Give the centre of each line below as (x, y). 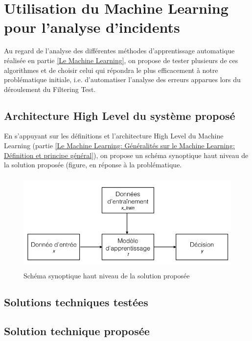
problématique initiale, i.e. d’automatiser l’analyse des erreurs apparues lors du (122, 80)
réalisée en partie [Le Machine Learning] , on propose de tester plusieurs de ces (121, 60)
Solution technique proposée (77, 331)
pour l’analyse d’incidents (92, 27)
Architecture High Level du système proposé (120, 115)
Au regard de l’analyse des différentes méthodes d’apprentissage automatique (119, 51)
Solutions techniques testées (76, 302)
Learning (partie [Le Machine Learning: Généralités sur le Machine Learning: (119, 146)
